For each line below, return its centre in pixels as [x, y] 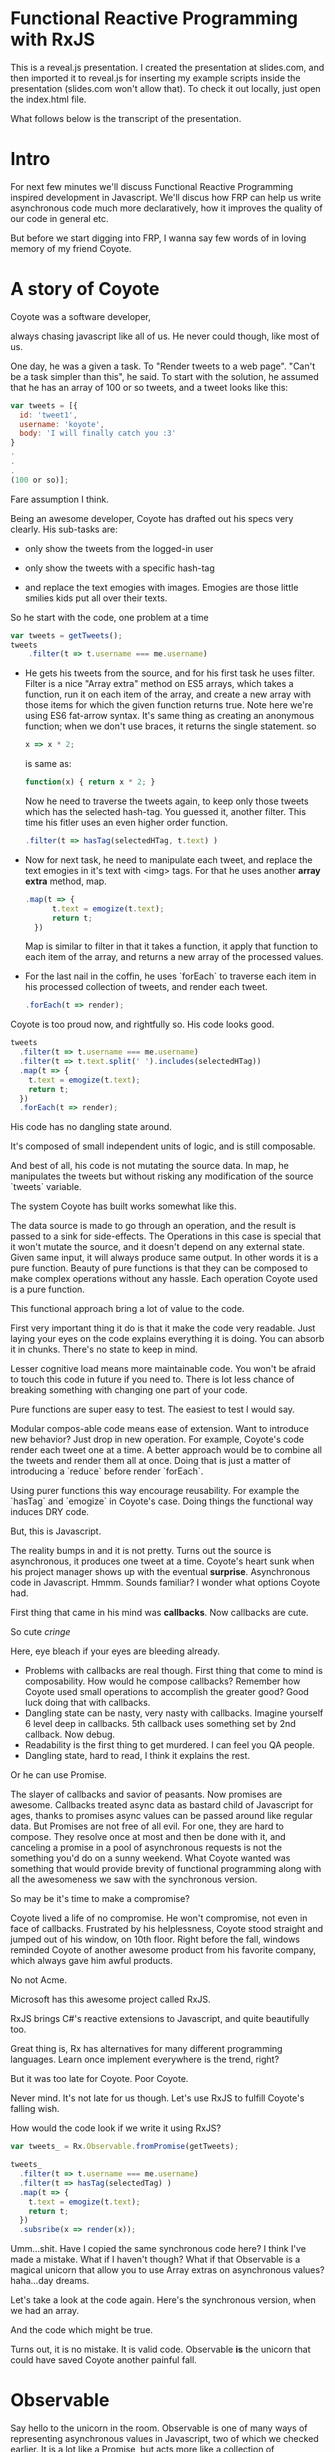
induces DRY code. [50, 1512]
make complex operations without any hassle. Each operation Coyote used [164, 1279]
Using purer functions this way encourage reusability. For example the [155, 1491]
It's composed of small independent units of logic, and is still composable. [163, 1146]
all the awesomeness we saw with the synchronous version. [134, 1879]
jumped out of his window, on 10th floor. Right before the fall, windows [155, 1939]
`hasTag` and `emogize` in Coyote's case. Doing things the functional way [162, 1501]
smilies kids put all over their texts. [96, 598]
